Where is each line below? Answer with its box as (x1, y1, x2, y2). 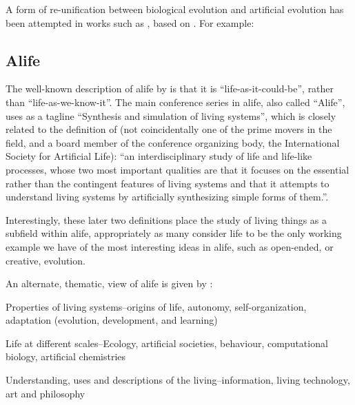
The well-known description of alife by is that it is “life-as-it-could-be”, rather (6, 81, 334, 96)
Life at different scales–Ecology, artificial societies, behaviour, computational (6, 335, 328, 350)
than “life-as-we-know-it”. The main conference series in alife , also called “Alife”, (6, 94, 345, 109)
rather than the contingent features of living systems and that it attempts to (6, 176, 329, 190)
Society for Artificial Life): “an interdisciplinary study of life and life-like (6, 149, 312, 163)
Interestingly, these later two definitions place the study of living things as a (6, 212, 327, 227)
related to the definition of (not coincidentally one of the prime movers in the (6, 122, 332, 136)
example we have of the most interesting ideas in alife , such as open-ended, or (6, 239, 334, 253)
